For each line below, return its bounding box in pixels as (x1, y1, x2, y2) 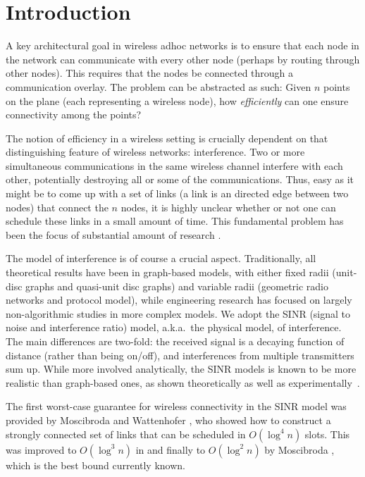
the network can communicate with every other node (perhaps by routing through (6, 51, 360, 66)
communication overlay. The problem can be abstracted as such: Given (6, 79, 311, 94)
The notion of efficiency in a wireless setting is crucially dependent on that (6, 130, 328, 145)
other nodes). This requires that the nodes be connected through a (6, 66, 294, 80)
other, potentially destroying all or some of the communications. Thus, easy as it (6, 172, 354, 187)
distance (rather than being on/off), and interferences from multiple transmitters (6, 347, 354, 362)
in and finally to (135, 442, 206, 457)
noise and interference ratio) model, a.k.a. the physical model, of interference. (6, 320, 342, 335)
